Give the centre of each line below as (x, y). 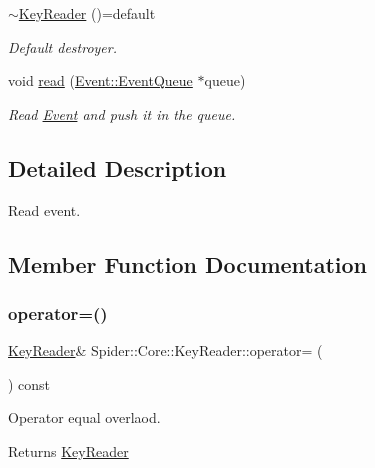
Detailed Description (117, 167)
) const (29, 383)
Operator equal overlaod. (84, 417)
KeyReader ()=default (87, 13)
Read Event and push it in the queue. (122, 113)
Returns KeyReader (68, 450)
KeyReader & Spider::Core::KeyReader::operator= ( (165, 350)
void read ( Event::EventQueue (100, 80)
